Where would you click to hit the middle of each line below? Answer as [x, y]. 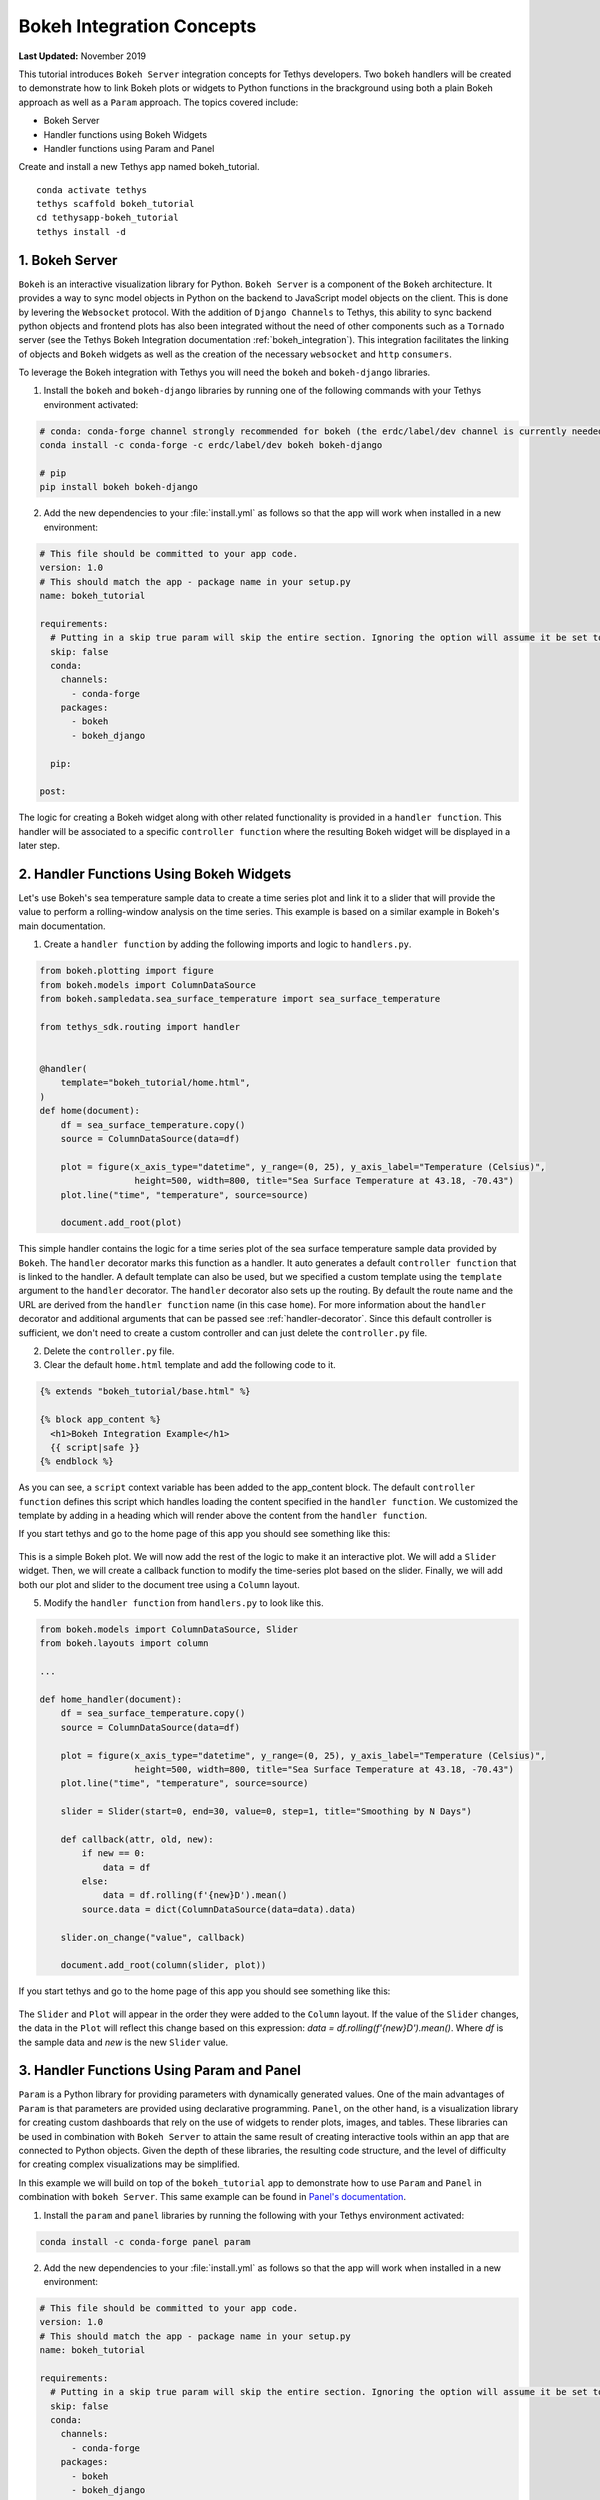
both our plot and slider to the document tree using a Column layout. [159, 1584]
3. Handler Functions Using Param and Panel [160, 2070]
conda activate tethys [92, 189]
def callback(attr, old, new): [137, 1839]
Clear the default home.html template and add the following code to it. [190, 1365]
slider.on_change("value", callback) [153, 1937]
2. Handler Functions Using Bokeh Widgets [155, 874]
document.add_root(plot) [121, 1223]
